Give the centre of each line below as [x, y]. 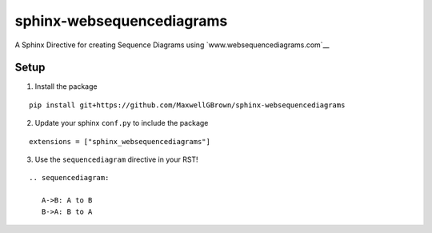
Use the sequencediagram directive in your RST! [117, 159]
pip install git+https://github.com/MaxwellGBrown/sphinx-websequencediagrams [187, 105]
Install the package [66, 86]
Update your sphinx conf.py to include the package [122, 123]
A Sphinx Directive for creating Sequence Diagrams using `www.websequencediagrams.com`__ [172, 45]
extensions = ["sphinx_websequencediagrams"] [120, 141]
